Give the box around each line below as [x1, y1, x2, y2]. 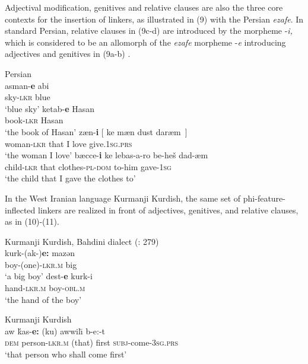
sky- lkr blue [5, 91, 50, 103]
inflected [5, 203, 36, 216]
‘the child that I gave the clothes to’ [5, 172, 136, 184]
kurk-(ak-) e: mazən [5, 247, 75, 259]
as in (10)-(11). [5, 215, 59, 228]
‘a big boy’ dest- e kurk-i [5, 270, 93, 282]
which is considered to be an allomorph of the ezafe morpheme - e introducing [5, 36, 286, 48]
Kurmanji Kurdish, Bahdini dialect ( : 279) [5, 235, 159, 247]
